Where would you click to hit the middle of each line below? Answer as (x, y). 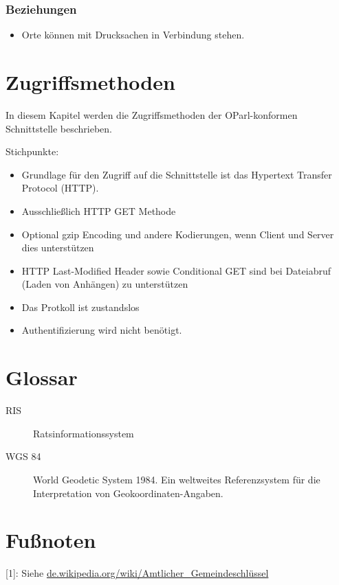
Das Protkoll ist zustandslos (80, 307)
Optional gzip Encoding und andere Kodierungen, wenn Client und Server (178, 234)
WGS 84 (23, 456)
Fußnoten (51, 540)
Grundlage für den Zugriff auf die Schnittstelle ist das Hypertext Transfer (177, 174)
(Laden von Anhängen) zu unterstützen (105, 284)
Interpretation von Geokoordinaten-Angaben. (128, 493)
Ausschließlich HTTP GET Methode (99, 210)
